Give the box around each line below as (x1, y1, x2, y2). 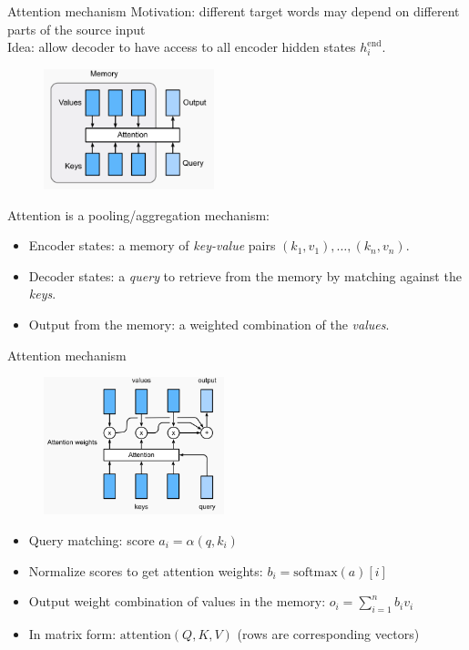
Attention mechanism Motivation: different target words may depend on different (7, 2, 460, 20)
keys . (28, 284, 56, 303)
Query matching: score (28, 530, 155, 549)
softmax (293, 565, 338, 579)
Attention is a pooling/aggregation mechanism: (7, 205, 270, 224)
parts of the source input (7, 19, 146, 38)
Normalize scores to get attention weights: (28, 561, 263, 580)
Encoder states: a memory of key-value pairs (28, 236, 276, 255)
